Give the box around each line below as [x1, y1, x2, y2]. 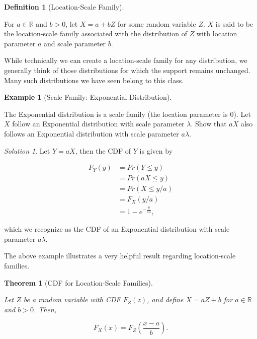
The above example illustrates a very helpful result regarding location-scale [4, 250, 236, 261]
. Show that [191, 118, 227, 129]
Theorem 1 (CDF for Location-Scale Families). [4, 277, 153, 288]
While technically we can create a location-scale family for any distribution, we [4, 55, 247, 65]
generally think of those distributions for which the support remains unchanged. [4, 64, 250, 75]
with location [196, 28, 237, 39]
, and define [147, 294, 184, 305]
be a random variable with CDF [23, 294, 121, 305]
